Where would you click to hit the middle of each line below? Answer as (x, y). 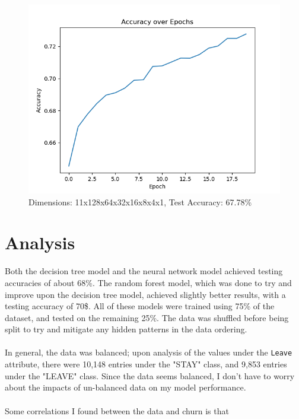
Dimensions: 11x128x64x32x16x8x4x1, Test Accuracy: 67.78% (140, 201)
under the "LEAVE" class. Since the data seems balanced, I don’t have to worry (150, 375)
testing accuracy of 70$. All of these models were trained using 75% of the (140, 306)
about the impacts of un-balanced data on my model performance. (125, 387)
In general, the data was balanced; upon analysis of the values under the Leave (149, 352)
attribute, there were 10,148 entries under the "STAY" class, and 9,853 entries (146, 364)
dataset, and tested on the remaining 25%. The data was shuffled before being (147, 317)
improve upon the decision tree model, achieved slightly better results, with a (145, 294)
